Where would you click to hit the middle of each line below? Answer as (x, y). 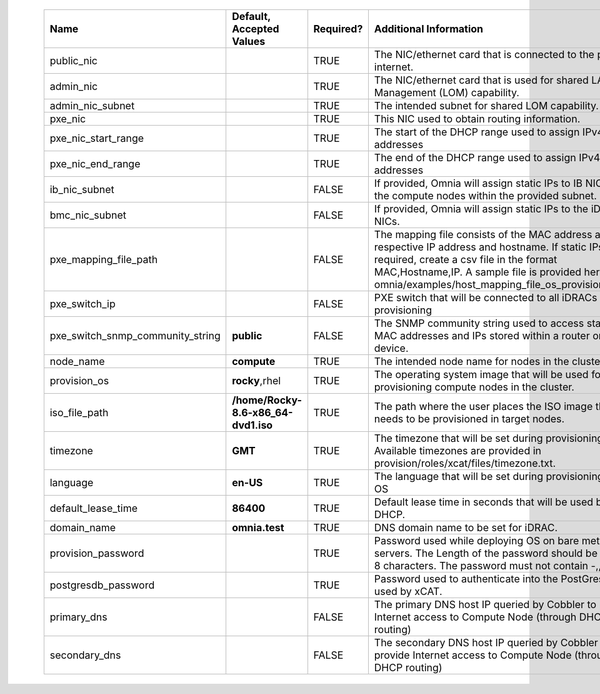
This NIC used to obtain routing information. (477, 118)
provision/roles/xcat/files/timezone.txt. (465, 463)
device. (391, 348)
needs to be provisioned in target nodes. (469, 418)
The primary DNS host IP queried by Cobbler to (485, 604)
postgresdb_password (102, 585)
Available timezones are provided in (457, 450)
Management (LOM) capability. (446, 92)
